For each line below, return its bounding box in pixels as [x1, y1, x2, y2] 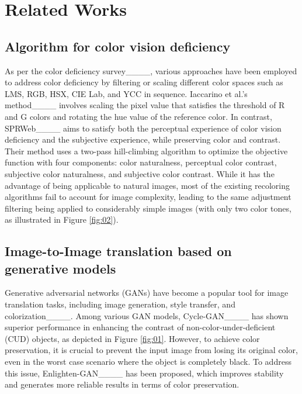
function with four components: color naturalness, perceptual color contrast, [5, 156, 277, 168]
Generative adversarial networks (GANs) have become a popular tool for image [5, 286, 289, 299]
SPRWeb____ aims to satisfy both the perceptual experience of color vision [5, 122, 282, 134]
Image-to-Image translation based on [5, 242, 232, 260]
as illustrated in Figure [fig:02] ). [5, 213, 119, 226]
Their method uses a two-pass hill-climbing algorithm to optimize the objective [5, 144, 288, 157]
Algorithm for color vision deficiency [5, 37, 231, 55]
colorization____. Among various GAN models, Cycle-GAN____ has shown [5, 309, 289, 322]
